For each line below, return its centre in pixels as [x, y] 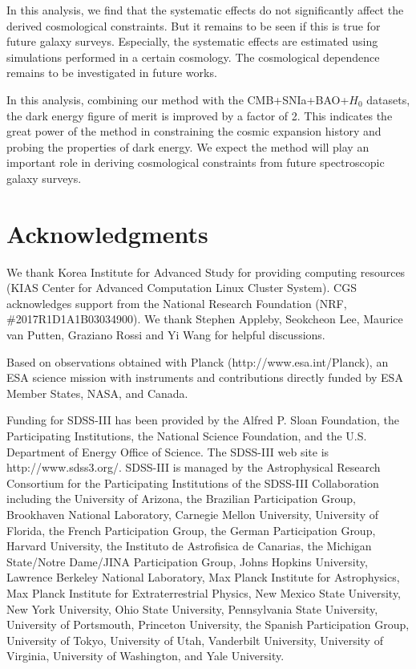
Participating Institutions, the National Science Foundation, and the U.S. [187, 436]
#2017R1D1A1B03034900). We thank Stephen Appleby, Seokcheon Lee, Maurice [205, 319]
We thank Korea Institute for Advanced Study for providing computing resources [206, 272]
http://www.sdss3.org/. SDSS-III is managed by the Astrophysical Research [194, 467]
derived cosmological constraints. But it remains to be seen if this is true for [194, 25]
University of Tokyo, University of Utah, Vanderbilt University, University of [195, 640]
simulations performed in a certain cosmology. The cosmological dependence [193, 57]
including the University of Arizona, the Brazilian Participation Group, [182, 499]
